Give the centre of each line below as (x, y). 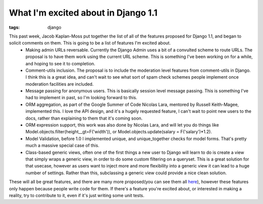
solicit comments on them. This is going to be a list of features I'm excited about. (90, 43)
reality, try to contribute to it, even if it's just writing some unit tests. (77, 195)
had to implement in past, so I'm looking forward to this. (81, 98)
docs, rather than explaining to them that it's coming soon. (84, 118)
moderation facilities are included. (60, 84)
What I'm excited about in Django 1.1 (83, 13)
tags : (14, 27)
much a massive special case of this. (62, 145)
